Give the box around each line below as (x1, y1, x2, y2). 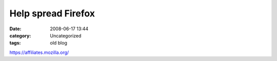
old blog (50, 40, 68, 46)
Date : (9, 26, 22, 32)
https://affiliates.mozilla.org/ (9, 49, 69, 55)
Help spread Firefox (9, 8, 95, 19)
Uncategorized (50, 32, 82, 38)
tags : (9, 40, 21, 46)
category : (9, 32, 31, 38)
